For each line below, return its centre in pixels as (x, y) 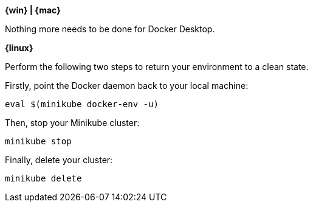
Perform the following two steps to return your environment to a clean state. (157, 67)
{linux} (19, 48)
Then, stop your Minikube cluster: (72, 123)
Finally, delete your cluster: (59, 160)
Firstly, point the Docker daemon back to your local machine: (127, 86)
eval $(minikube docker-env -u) (82, 104)
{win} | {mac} (33, 10)
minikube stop (38, 141)
